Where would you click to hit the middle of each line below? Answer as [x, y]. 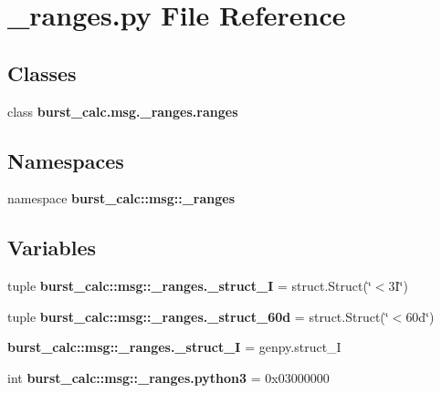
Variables [52, 248]
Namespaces [66, 160]
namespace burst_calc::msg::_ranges [121, 198]
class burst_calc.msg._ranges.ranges [123, 111]
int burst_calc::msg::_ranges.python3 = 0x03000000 [168, 377]
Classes [42, 72]
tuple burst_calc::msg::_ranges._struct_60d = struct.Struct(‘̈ [198, 316]
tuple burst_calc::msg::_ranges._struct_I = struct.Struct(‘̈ [189, 286]
